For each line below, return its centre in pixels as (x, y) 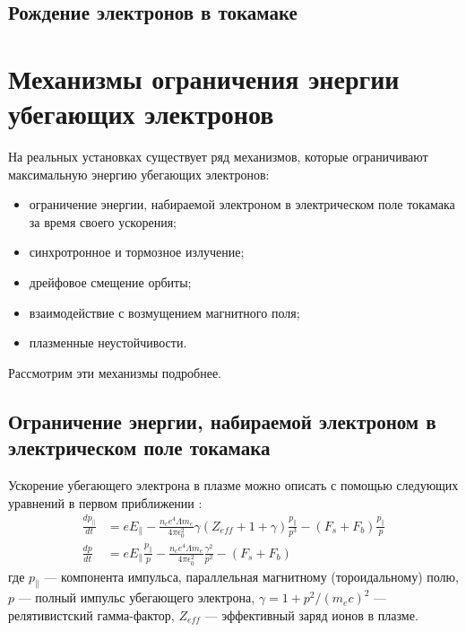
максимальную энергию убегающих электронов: (139, 174)
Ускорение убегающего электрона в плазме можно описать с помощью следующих (233, 485)
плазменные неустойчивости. (108, 342)
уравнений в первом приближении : (105, 502)
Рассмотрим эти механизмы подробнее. (115, 372)
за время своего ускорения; (103, 221)
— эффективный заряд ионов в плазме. (311, 614)
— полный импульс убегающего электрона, (137, 597)
